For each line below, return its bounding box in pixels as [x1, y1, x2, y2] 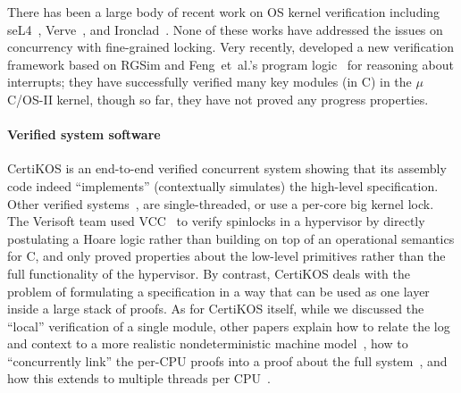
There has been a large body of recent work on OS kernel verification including [7, 3, 440, 21]
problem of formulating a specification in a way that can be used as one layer [7, 281, 430, 300]
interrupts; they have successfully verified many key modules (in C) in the [7, 72, 412, 91]
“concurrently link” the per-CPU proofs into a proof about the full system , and [7, 351, 448, 370]
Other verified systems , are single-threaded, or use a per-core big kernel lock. [7, 194, 434, 213]
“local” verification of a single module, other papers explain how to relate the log [7, 316, 450, 335]
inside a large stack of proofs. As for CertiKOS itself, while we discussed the [7, 299, 424, 318]
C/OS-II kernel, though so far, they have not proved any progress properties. [7, 89, 429, 108]
